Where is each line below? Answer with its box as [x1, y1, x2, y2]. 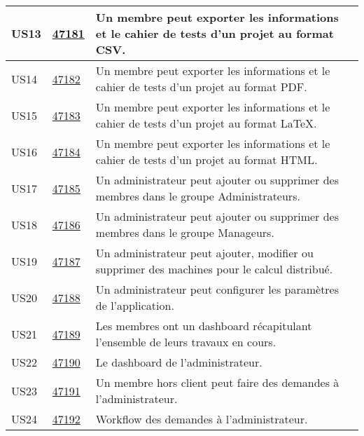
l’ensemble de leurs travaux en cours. [95, 334, 276, 350]
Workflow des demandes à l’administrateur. [95, 411, 308, 427]
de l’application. [95, 297, 174, 313]
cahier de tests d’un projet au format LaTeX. [95, 115, 317, 131]
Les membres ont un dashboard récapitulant [95, 318, 312, 334]
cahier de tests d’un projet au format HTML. [95, 151, 318, 168]
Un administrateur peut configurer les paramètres [95, 281, 339, 297]
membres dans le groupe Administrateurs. [95, 188, 300, 204]
